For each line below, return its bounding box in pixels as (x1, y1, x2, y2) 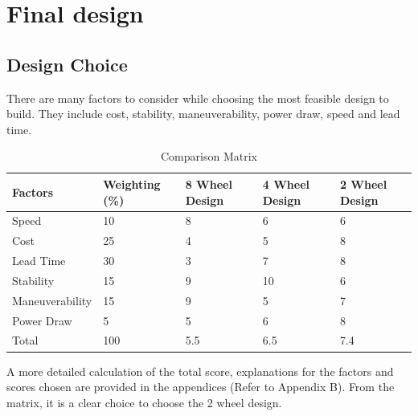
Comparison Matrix (161, 148, 257, 165)
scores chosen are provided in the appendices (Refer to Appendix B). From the (6, 378, 395, 395)
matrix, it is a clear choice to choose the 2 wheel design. (6, 394, 282, 410)
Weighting (103, 175, 161, 192)
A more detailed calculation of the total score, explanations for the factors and (6, 362, 394, 379)
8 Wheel (185, 175, 232, 192)
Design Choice (6, 51, 128, 76)
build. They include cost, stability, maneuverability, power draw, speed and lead (6, 105, 400, 122)
